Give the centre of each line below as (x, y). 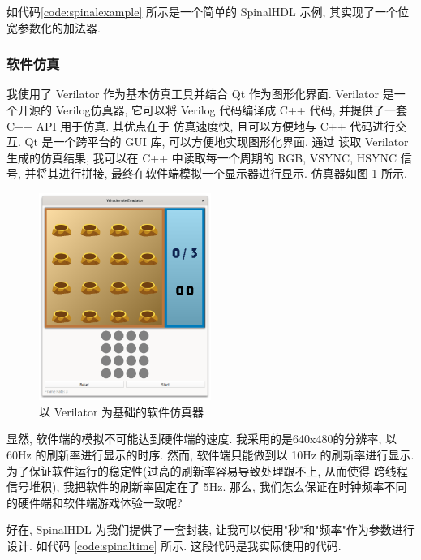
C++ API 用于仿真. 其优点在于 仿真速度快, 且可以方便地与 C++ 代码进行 (201, 125)
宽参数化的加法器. (54, 27)
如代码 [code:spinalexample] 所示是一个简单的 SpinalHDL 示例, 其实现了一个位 (208, 11)
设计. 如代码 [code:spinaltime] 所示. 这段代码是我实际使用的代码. (174, 545)
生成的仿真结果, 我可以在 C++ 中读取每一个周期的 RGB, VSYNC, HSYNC (202, 157)
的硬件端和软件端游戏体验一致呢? (95, 502)
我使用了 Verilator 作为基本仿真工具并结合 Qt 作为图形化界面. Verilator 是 (200, 94)
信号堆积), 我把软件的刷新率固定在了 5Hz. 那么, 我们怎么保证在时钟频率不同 (207, 487)
